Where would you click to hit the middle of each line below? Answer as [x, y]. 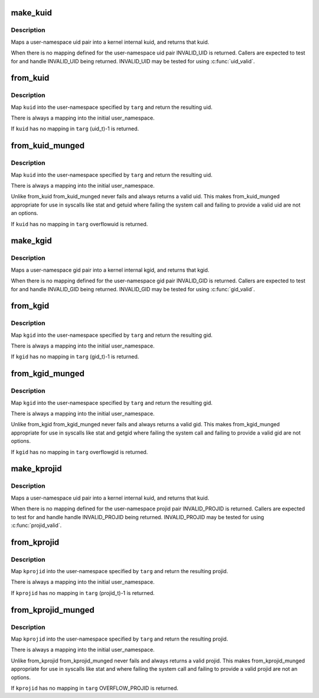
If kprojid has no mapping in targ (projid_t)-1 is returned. [83, 593]
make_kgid [32, 241]
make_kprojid [36, 469]
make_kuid [32, 13]
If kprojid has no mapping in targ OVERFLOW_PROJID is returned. [95, 688]
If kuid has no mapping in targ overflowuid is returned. [79, 224]
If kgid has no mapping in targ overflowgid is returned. [79, 452]
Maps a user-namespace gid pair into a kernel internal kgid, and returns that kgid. [110, 270]
